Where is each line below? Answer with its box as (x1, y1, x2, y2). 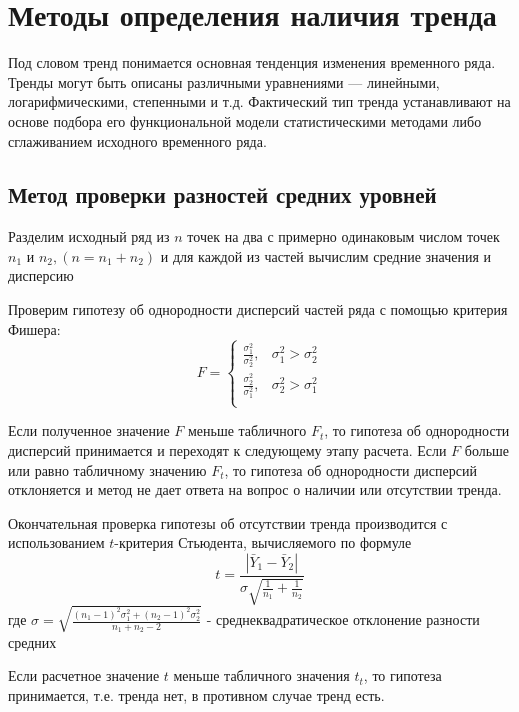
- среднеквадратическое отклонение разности (206, 609, 480, 630)
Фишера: (8, 318, 61, 339)
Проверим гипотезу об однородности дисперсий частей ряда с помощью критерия (8, 299, 508, 320)
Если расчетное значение (8, 665, 160, 686)
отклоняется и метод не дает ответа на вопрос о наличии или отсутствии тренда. (8, 479, 502, 500)
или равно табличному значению (8, 459, 207, 480)
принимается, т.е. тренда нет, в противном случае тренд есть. (8, 685, 385, 706)
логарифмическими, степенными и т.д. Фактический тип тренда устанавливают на (8, 91, 511, 112)
